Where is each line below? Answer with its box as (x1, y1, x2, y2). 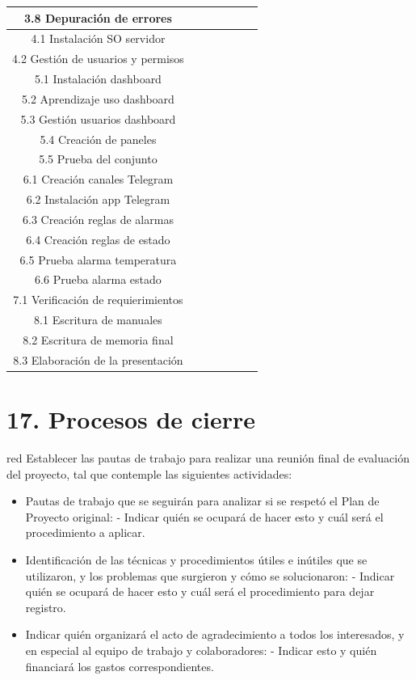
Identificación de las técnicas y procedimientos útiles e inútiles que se (25, 551, 368, 568)
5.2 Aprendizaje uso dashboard (22, 90, 174, 107)
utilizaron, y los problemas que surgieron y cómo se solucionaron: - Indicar (25, 567, 395, 584)
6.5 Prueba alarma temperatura (19, 251, 177, 268)
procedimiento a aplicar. (25, 524, 145, 541)
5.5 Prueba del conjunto (39, 150, 158, 167)
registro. (25, 598, 66, 615)
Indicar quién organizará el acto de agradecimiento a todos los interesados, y (25, 626, 405, 643)
